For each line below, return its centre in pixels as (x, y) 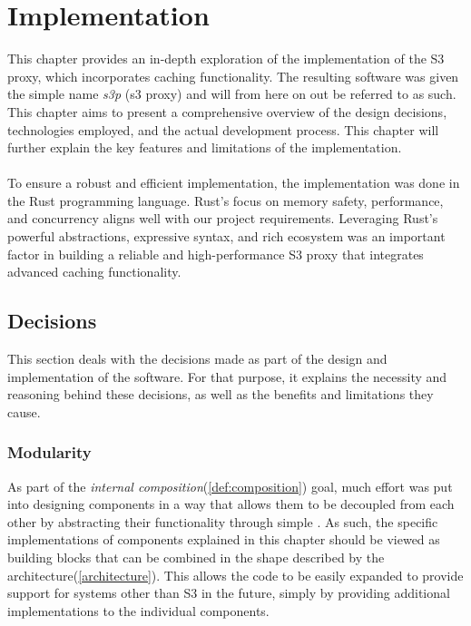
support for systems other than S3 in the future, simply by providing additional (229, 593)
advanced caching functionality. (94, 272)
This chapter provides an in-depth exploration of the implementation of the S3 (226, 59)
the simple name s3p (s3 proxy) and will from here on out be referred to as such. (232, 94)
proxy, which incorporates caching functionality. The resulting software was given (233, 76)
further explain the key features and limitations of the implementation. (205, 147)
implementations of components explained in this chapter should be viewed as (224, 539)
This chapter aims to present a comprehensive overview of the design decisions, (227, 111)
